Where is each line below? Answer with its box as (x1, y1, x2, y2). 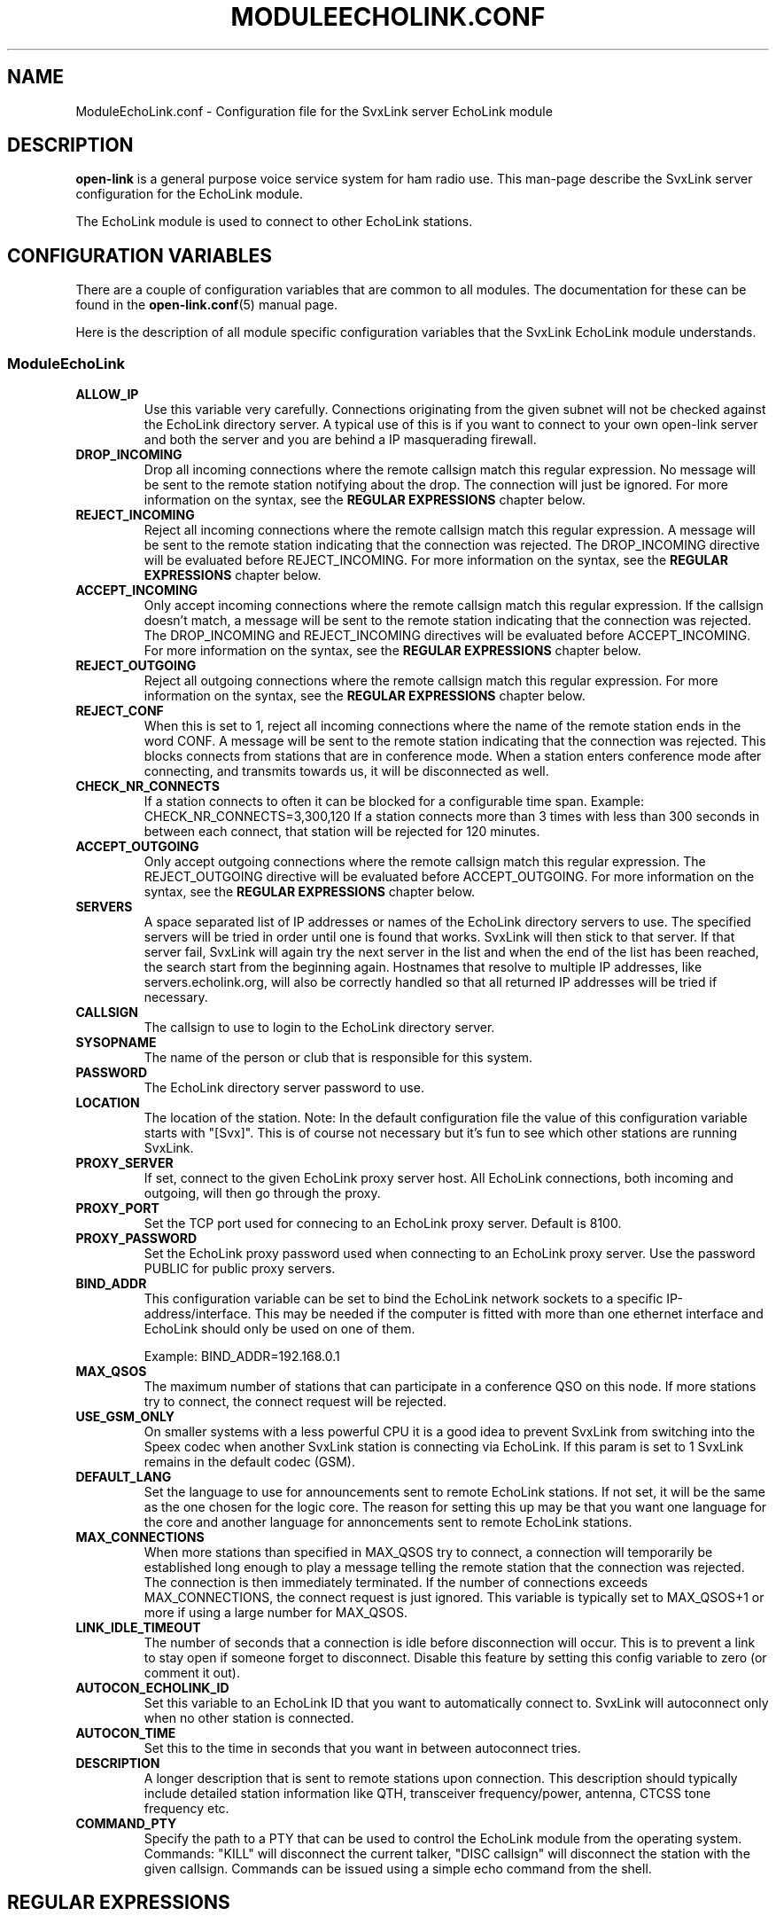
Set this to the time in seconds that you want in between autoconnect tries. (144, 1740, 581, 1756)
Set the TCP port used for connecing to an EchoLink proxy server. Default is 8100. (144, 1216, 622, 1232)
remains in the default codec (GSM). (144, 1454, 356, 1470)
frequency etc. (144, 1801, 229, 1817)
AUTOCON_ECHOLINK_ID (75, 1680, 229, 1696)
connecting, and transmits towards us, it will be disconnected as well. (144, 763, 549, 779)
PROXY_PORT (75, 1200, 159, 1216)
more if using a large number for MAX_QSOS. (144, 1605, 407, 1621)
